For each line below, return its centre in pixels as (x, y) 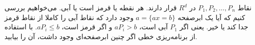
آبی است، (154, 27)
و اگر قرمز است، (87, 27)
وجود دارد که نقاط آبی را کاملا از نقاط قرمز (69, 17)
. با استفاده (21, 27)
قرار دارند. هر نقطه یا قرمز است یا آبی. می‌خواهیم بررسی (91, 7)
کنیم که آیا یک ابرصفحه (211, 17)
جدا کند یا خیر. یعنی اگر (214, 27)
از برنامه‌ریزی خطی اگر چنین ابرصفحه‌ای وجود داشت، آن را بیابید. (101, 36)
